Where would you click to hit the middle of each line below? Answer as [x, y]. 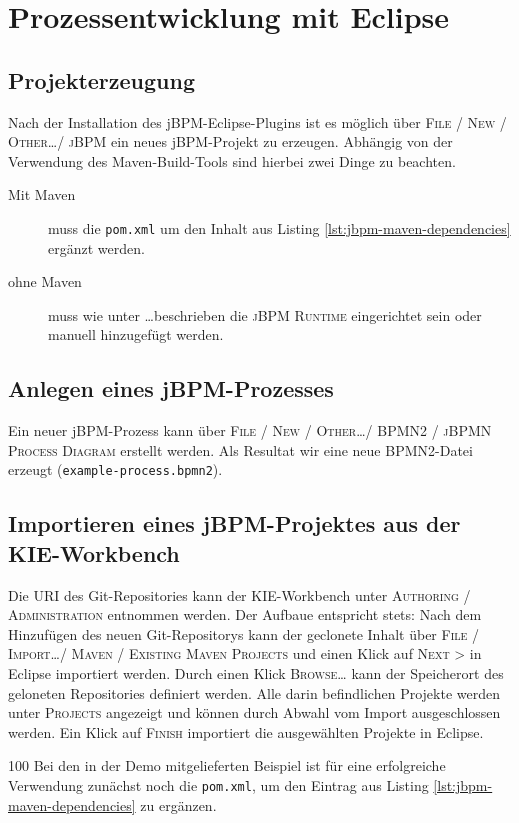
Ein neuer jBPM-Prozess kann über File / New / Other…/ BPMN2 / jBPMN [250, 430]
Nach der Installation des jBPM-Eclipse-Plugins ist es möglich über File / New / [257, 121]
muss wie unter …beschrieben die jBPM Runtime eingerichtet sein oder [265, 314]
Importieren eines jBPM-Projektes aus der [234, 523]
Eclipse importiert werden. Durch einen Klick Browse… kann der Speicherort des [256, 673]
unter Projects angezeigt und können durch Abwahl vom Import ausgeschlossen [254, 712]
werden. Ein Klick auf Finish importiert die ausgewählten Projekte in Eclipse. [246, 731]
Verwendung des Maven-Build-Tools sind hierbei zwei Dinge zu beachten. [232, 160]
